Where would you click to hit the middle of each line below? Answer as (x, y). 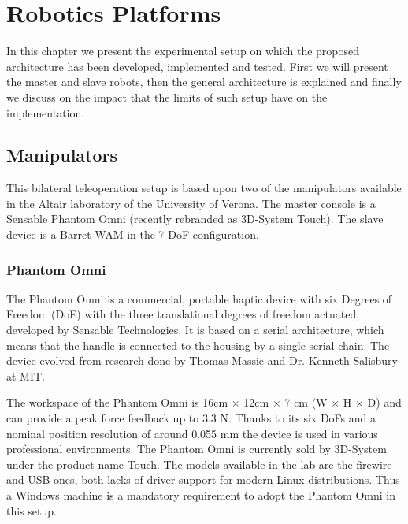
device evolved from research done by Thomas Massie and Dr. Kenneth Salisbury (202, 360)
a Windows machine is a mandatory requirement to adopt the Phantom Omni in (201, 495)
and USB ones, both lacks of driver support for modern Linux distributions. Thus (203, 479)
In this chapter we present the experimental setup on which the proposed (183, 51)
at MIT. (26, 375)
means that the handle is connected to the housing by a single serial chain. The (198, 345)
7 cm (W (306, 402)
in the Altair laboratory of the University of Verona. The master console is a (191, 203)
